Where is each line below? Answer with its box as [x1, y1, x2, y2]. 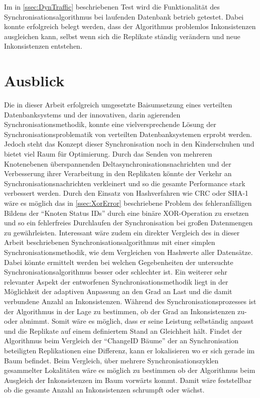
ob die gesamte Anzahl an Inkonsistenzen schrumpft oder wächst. [4, 384, 205, 395]
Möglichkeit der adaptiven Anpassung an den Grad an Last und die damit [4, 286, 232, 297]
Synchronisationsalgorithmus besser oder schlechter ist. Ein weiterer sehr [4, 267, 227, 277]
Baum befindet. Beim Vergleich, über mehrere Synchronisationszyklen [4, 355, 219, 365]
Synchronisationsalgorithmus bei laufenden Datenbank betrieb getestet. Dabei [4, 11, 244, 22]
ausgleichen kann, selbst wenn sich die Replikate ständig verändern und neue [4, 31, 240, 41]
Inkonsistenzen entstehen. [4, 41, 82, 51]
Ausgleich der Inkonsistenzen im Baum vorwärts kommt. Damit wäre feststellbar [4, 374, 252, 385]
